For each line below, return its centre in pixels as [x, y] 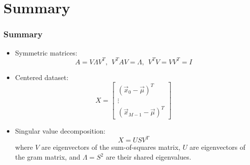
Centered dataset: [42, 77]
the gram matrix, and [48, 157]
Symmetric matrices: [46, 52]
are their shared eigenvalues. [148, 157]
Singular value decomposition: [60, 131]
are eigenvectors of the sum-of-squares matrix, [111, 147]
